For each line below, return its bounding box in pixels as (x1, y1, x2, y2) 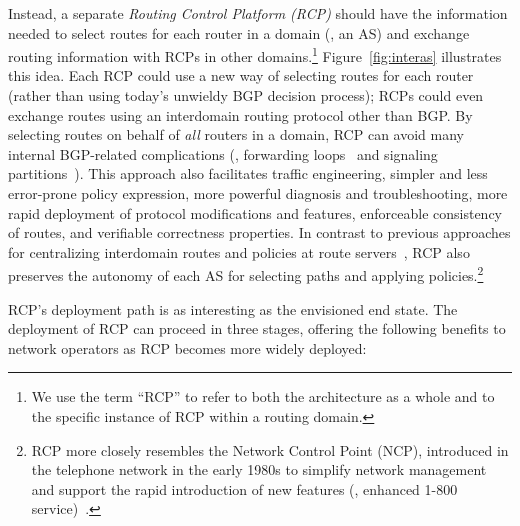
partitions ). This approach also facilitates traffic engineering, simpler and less (8, 163, 488, 184)
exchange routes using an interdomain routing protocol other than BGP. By (8, 104, 473, 125)
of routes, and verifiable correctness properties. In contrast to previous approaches (8, 222, 511, 243)
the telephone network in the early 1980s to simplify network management (31, 459, 487, 480)
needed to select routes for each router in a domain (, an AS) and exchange (8, 22, 470, 43)
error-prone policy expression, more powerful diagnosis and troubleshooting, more (8, 183, 508, 203)
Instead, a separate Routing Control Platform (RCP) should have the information (8, 3, 508, 23)
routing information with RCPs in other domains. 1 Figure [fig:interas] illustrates (8, 43, 502, 66)
